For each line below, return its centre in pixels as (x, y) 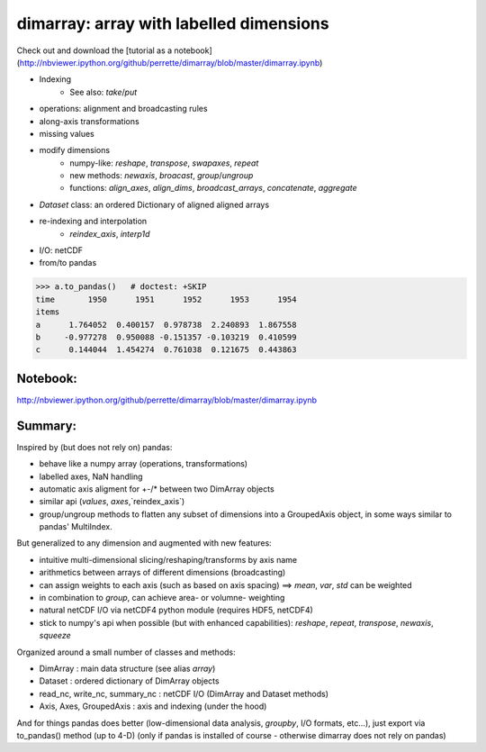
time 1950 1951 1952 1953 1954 (166, 299)
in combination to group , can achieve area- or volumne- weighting (162, 598)
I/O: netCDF (61, 250)
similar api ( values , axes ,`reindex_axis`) (112, 502)
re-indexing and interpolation (93, 222)
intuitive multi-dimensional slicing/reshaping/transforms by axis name (168, 559)
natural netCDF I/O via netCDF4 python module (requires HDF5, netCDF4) (176, 610)
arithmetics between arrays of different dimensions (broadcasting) (162, 573)
